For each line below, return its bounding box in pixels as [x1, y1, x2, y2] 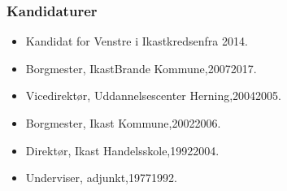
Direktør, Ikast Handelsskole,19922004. [25, 141, 220, 158]
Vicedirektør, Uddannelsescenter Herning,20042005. [25, 87, 281, 104]
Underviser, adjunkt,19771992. [25, 169, 177, 186]
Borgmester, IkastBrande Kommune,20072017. [25, 59, 257, 76]
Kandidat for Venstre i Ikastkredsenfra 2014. [25, 33, 248, 50]
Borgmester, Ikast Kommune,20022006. [25, 115, 221, 131]
